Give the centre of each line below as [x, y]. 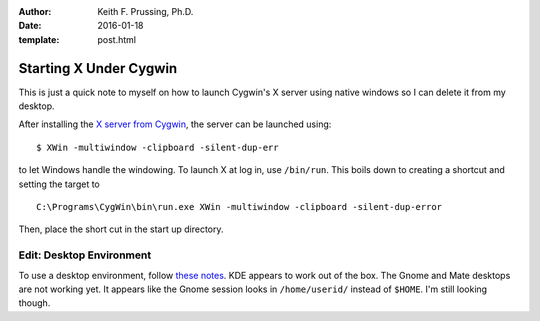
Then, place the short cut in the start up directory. [121, 229]
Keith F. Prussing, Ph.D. [145, 11]
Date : [30, 26]
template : [39, 39]
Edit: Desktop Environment [85, 255]
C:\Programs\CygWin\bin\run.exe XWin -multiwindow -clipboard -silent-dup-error [239, 207]
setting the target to [59, 184]
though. [34, 303]
